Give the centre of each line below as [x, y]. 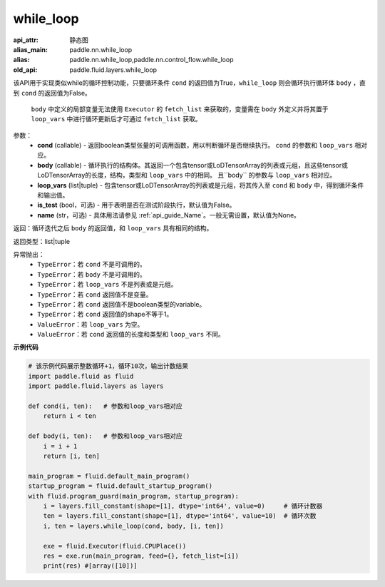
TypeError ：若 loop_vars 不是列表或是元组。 [107, 285]
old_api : [25, 70]
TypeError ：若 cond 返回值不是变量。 [95, 294]
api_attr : [26, 40]
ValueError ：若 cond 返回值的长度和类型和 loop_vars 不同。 [131, 335]
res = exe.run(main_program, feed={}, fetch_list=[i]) [141, 556]
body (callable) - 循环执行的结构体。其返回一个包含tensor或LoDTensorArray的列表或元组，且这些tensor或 [193, 165]
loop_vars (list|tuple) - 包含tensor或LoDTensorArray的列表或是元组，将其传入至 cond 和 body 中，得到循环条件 [201, 185]
